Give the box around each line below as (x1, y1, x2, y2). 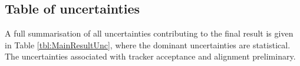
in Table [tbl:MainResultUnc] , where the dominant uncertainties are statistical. (5, 38, 291, 51)
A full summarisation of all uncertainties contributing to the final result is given (5, 27, 294, 39)
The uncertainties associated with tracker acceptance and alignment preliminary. (5, 50, 296, 62)
